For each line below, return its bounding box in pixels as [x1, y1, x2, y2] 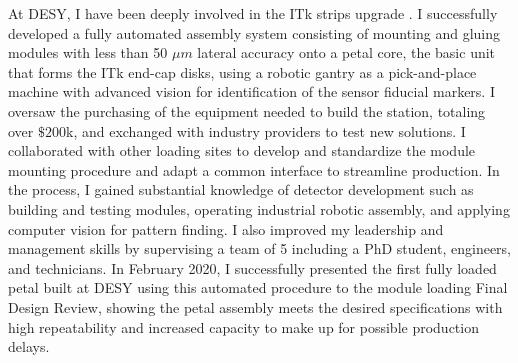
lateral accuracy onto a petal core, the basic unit [197, 42, 496, 63]
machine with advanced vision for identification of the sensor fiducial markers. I [8, 81, 495, 102]
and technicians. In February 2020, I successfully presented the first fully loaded [8, 257, 497, 278]
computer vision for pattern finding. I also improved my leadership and [8, 218, 444, 239]
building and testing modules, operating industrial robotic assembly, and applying [8, 198, 510, 219]
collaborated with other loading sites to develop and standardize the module [8, 140, 476, 161]
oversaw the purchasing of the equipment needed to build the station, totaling [8, 100, 486, 121]
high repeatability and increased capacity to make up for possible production [8, 316, 479, 337]
